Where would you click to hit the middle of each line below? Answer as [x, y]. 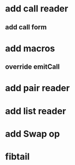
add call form [26, 27]
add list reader [36, 111]
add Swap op [33, 134]
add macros [30, 48]
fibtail [17, 156]
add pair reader [37, 88]
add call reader [37, 9]
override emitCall [33, 67]
